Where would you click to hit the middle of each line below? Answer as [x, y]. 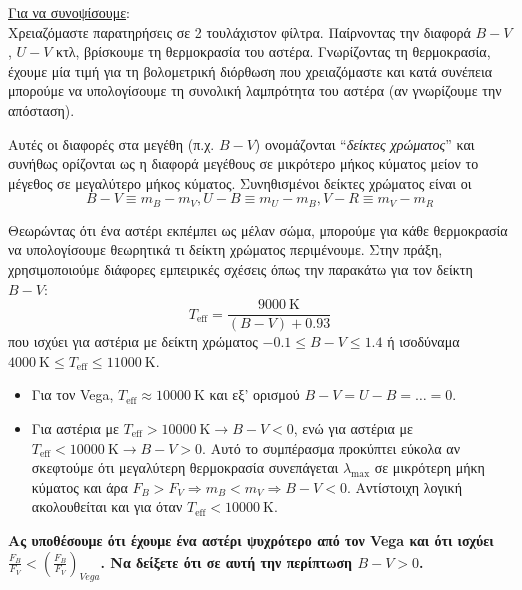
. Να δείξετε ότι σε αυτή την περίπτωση [226, 561]
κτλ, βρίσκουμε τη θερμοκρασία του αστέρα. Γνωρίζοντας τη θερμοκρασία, [273, 51]
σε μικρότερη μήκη [429, 467]
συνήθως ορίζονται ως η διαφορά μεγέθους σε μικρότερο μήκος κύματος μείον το [243, 163]
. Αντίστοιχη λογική [404, 486]
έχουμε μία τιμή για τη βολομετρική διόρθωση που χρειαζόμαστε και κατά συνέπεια [250, 70]
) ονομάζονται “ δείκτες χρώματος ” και [364, 143]
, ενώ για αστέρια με [353, 428]
